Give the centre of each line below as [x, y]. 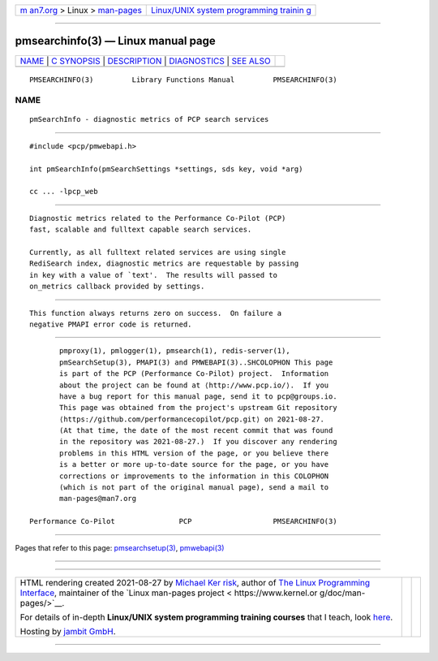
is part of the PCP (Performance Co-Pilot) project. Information [194, 374]
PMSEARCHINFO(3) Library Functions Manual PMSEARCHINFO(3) [183, 80]
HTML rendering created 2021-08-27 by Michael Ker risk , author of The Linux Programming [195, 582]
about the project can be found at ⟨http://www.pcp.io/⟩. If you [194, 385]
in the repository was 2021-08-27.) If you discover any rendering [198, 442]
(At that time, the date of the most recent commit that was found [196, 431]
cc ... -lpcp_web [64, 192]
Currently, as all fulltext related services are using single [158, 252]
